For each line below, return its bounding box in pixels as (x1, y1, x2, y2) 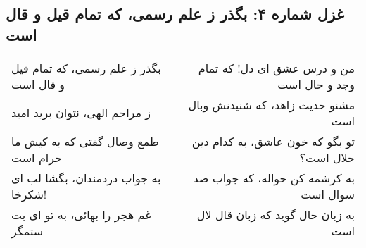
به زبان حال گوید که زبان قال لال (196, 206, 355, 223)
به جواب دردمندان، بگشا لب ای (11, 169, 161, 186)
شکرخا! (11, 185, 47, 202)
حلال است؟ (299, 149, 355, 166)
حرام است (11, 149, 62, 166)
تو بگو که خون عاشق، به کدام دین (191, 132, 355, 149)
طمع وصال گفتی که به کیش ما (11, 132, 159, 149)
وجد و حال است (277, 75, 355, 92)
